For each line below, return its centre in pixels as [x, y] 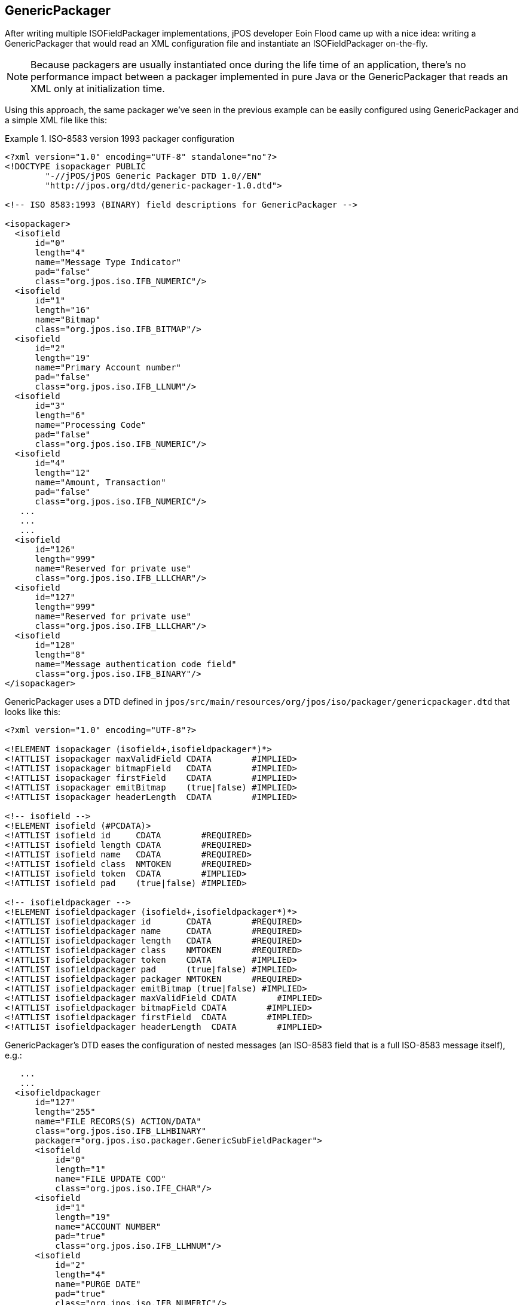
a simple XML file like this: [56, 120]
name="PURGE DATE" [98, 1284]
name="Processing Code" [91, 425]
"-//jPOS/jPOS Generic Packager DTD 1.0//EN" [153, 176]
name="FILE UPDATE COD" [111, 1179]
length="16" [63, 310]
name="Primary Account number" [108, 368]
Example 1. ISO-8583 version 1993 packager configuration [120, 139]
